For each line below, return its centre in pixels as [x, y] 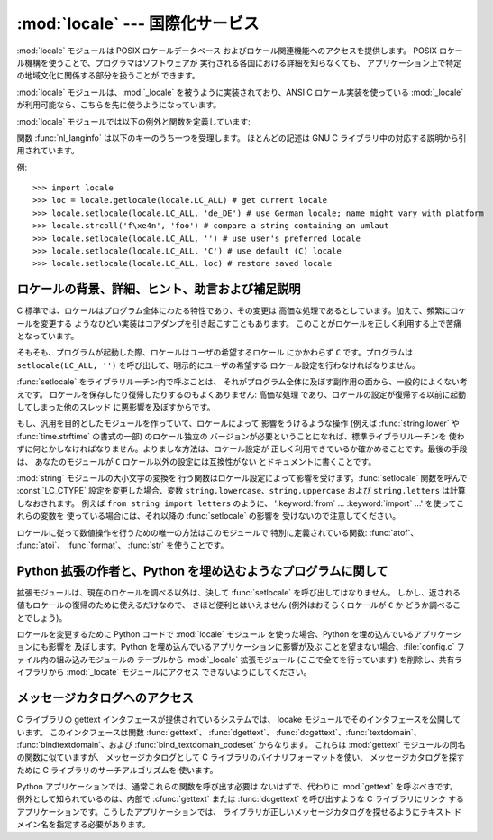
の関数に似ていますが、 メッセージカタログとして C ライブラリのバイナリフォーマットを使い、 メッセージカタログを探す [241, 757]
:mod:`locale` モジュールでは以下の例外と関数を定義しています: [134, 121]
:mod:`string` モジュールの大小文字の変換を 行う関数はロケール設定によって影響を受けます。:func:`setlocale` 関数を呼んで [242, 478]
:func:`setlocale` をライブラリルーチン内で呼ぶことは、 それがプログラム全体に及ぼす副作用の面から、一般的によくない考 [242, 382]
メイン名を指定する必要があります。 [83, 825]
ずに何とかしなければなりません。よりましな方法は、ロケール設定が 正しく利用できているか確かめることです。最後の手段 [242, 449]
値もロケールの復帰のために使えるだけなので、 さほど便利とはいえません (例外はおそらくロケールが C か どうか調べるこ [239, 605]
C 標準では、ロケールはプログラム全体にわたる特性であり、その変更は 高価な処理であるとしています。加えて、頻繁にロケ [242, 310]
